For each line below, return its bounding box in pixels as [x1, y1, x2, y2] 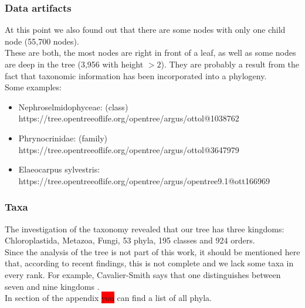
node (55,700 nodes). [5, 35, 79, 47]
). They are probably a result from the [161, 58, 299, 70]
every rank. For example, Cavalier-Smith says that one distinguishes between [5, 268, 281, 280]
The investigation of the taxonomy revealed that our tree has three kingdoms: [5, 222, 284, 235]
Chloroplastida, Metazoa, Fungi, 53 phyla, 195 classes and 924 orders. [5, 234, 255, 246]
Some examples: [5, 81, 62, 93]
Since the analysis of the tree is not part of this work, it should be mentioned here [5, 245, 300, 258]
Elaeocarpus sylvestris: [18, 163, 100, 175]
